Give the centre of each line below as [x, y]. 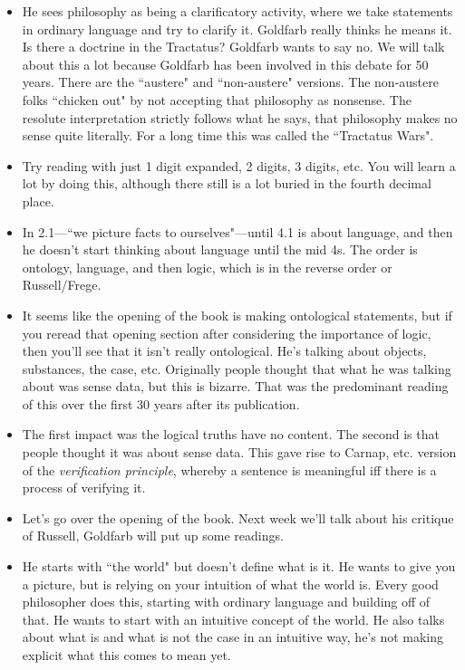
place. [38, 201]
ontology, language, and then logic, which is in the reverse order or [207, 267]
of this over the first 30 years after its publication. [161, 403]
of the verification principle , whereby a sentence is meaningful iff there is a [229, 469]
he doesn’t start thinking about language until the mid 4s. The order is [220, 249]
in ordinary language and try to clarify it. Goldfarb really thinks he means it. [237, 29]
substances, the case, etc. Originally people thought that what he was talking [237, 368]
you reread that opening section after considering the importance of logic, [227, 333]
